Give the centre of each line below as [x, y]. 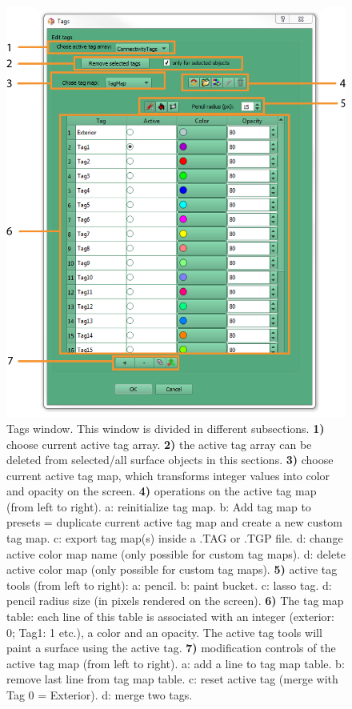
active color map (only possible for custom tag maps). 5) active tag [172, 569]
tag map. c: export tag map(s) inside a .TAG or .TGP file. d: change [175, 538]
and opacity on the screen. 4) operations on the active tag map [162, 491]
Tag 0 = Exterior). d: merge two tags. [100, 695]
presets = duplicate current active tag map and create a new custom [174, 522]
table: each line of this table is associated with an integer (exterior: [170, 617]
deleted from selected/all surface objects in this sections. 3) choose [170, 460]
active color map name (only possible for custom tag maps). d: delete [176, 553]
